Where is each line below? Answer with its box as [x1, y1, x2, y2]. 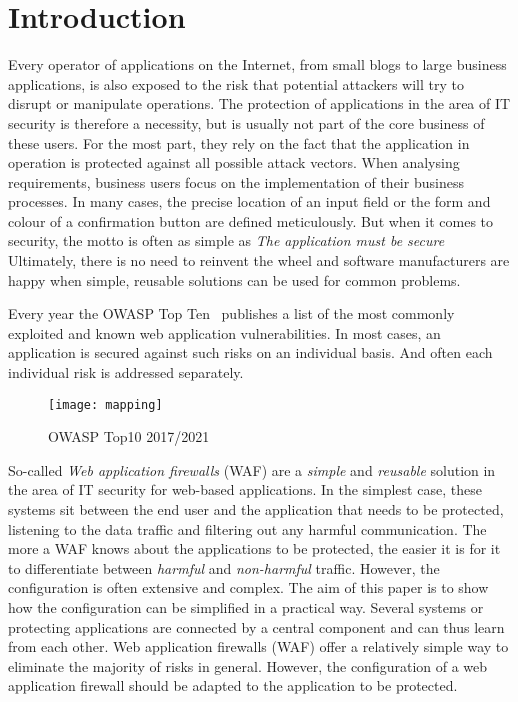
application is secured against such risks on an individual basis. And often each [8, 342, 493, 363]
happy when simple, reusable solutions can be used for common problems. [8, 269, 461, 290]
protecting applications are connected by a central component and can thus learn [8, 616, 505, 637]
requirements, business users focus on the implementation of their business [8, 171, 464, 192]
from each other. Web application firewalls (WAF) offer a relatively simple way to [8, 636, 509, 657]
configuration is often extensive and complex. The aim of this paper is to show [8, 577, 489, 598]
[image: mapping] [48, 397, 163, 412]
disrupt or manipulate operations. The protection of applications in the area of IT [8, 93, 511, 114]
